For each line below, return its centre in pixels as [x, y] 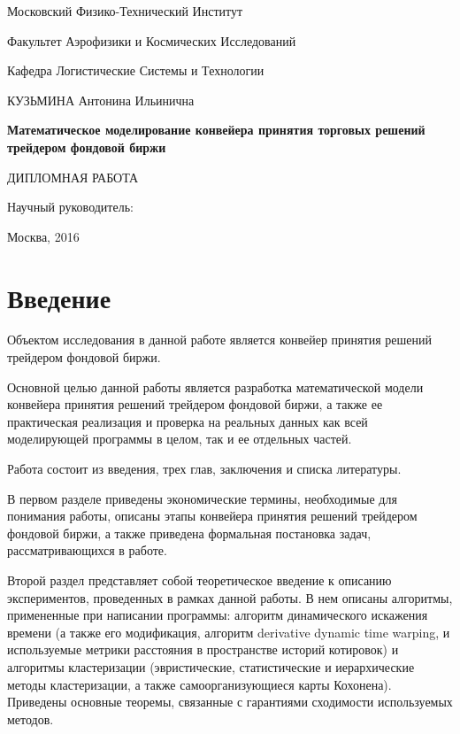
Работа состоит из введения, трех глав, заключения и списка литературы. [204, 469]
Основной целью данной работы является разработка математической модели [215, 386]
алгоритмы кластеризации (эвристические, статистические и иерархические [211, 666]
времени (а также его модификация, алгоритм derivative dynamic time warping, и [229, 632]
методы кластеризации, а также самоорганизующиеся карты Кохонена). [199, 684]
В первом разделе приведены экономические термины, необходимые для [202, 498]
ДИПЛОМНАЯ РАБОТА [73, 177]
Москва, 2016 [43, 236]
